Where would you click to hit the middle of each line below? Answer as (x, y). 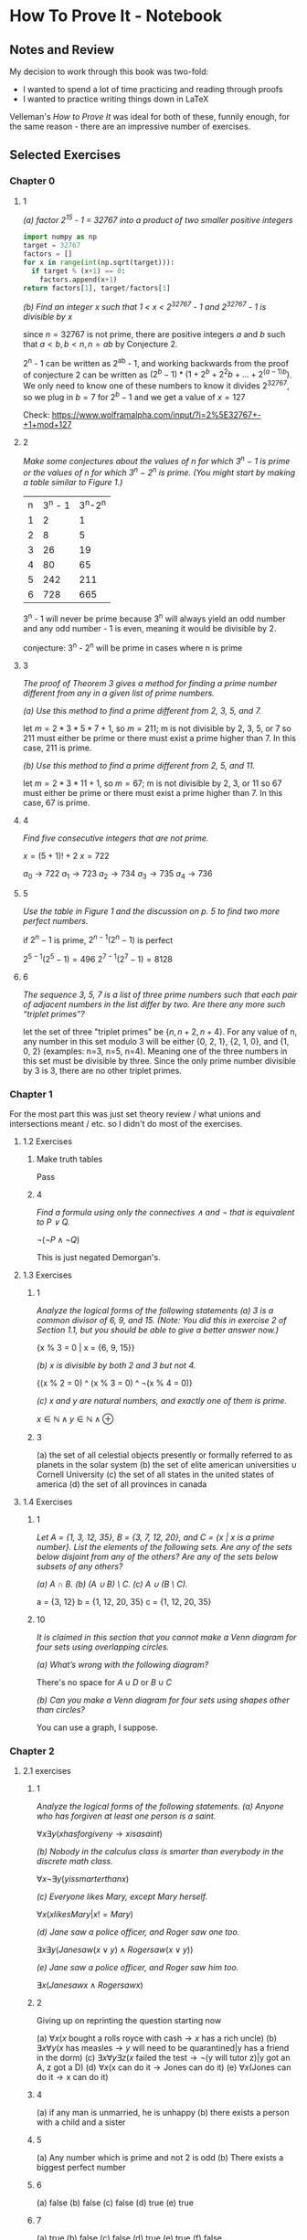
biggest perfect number (81, 2168)
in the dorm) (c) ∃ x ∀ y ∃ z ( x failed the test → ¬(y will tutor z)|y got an (163, 2058)
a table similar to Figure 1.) (73, 483)
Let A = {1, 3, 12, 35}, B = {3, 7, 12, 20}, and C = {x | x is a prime (155, 1537)
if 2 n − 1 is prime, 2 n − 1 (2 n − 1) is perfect (98, 940)
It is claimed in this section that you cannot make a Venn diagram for (166, 1638)
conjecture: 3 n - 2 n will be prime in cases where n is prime (132, 647)
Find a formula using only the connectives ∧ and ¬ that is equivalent (165, 1213)
